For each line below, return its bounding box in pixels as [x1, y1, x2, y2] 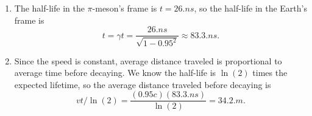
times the [252, 66, 288, 79]
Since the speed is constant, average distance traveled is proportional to [14, 54, 282, 67]
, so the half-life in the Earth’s [194, 2, 307, 14]
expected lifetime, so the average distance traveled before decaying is [14, 78, 271, 90]
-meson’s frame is [92, 2, 157, 14]
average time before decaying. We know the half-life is [14, 66, 216, 79]
